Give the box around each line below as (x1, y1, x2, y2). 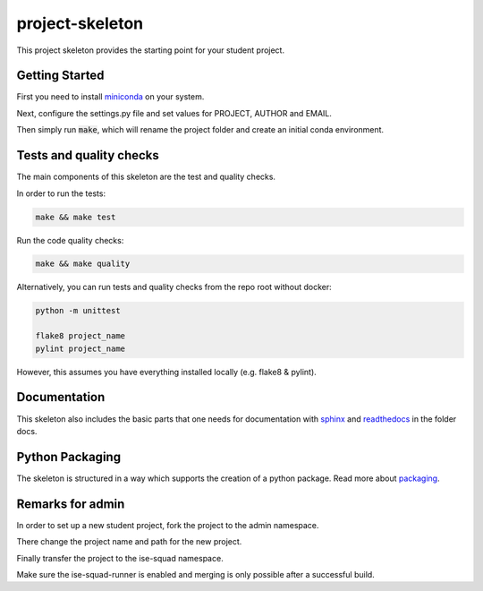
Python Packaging (16, 449, 121, 465)
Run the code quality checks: (16, 235, 124, 245)
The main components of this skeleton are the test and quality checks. (16, 171, 276, 183)
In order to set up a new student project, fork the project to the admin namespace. (16, 519, 319, 530)
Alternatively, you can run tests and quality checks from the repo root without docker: (16, 282, 332, 293)
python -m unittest (35, 305, 121, 316)
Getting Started (16, 68, 105, 83)
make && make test (35, 211, 116, 222)
